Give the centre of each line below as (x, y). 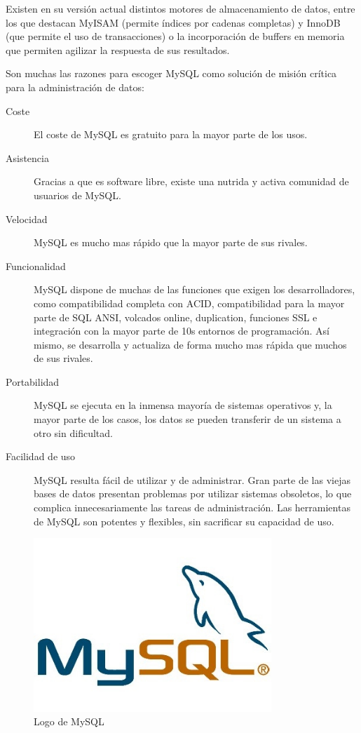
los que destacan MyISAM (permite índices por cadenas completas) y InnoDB (173, 22)
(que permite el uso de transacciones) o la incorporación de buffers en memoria (175, 36)
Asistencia (27, 157)
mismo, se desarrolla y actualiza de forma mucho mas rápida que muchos (190, 344)
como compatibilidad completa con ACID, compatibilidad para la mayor (189, 303)
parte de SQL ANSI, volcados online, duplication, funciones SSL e (176, 317)
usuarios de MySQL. (77, 195)
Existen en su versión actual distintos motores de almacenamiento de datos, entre (180, 8)
